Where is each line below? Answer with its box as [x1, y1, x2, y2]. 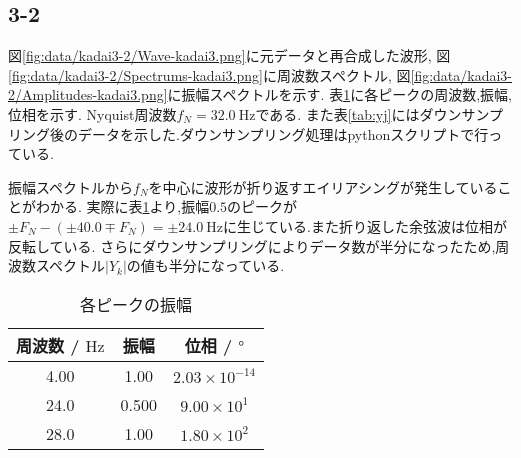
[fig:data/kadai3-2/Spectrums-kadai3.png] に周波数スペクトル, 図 [8, 64, 411, 85]
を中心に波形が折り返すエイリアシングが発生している [148, 176, 498, 197]
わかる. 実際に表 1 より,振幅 [35, 196, 210, 217]
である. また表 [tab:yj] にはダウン [255, 103, 462, 124]
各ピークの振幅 [80, 292, 193, 316]
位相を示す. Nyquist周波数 [8, 103, 177, 124]
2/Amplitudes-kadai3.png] [8, 84, 168, 105]
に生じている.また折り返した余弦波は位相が [223, 215, 507, 236]
